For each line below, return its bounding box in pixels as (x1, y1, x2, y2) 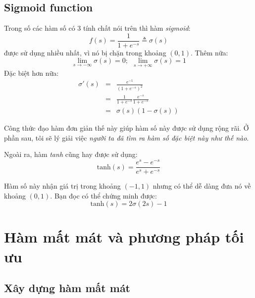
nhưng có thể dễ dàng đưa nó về (153, 181, 251, 191)
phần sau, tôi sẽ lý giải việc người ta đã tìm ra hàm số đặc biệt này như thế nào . (4, 132, 249, 143)
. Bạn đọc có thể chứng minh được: (50, 190, 157, 200)
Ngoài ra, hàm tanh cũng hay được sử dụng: (4, 149, 138, 159)
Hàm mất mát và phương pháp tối (4, 227, 244, 247)
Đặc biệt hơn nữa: (4, 67, 59, 78)
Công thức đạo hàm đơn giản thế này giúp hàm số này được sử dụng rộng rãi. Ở (4, 123, 249, 133)
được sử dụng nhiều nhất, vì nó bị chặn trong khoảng (4, 47, 166, 57)
